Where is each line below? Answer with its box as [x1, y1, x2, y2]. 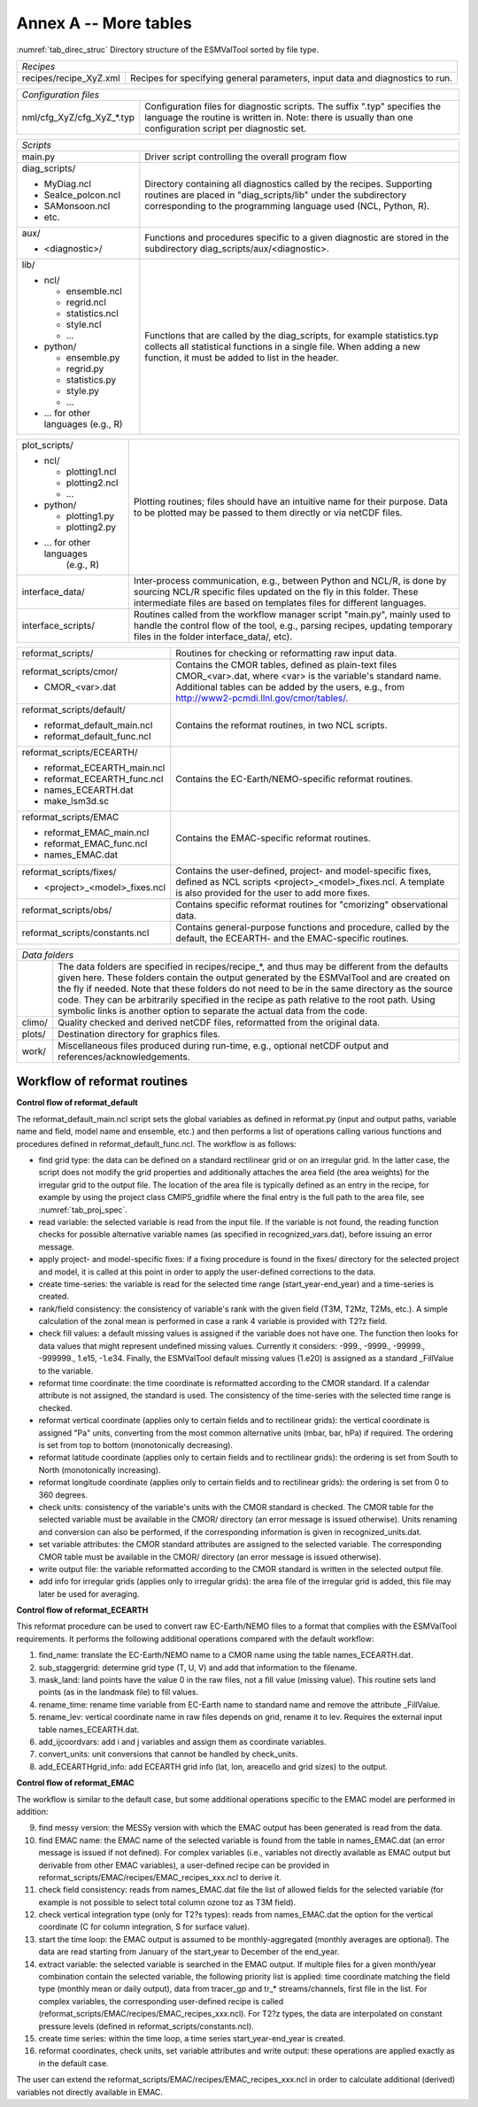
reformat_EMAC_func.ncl [43, 837, 148, 849]
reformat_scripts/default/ [21, 703, 126, 716]
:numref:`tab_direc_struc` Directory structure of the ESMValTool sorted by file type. [16, 44, 319, 55]
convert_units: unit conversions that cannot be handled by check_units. [38, 1749, 298, 1760]
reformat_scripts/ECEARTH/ [21, 746, 138, 758]
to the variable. [38, 1365, 94, 1376]
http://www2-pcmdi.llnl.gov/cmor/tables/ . [175, 692, 349, 704]
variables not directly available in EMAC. [16, 2087, 164, 2097]
